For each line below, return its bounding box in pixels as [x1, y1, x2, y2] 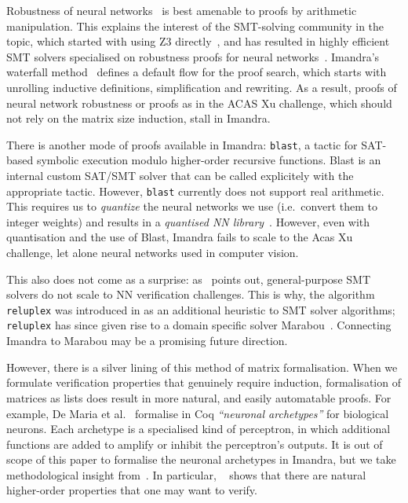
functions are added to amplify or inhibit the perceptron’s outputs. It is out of [6, 435, 383, 452]
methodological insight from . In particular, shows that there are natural [6, 466, 366, 483]
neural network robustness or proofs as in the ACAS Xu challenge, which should [6, 94, 392, 111]
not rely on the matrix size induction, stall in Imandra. [6, 110, 271, 127]
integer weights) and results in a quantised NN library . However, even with [6, 213, 370, 229]
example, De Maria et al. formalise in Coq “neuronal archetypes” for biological [6, 405, 389, 421]
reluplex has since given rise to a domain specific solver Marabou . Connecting [6, 317, 392, 333]
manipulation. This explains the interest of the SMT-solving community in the [6, 17, 384, 34]
